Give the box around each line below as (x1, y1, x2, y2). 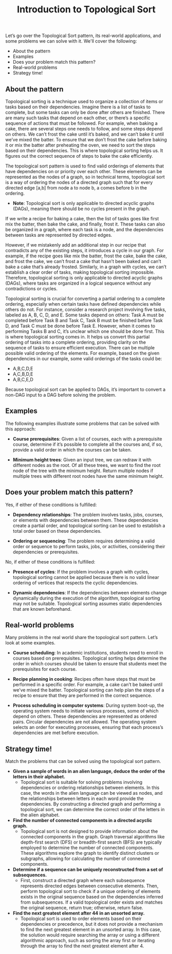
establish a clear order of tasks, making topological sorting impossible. (5, 269, 155, 275)
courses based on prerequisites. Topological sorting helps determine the (12, 655, 167, 661)
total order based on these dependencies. (12, 528, 102, 534)
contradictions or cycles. (5, 286, 58, 291)
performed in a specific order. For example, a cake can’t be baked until (12, 682, 163, 688)
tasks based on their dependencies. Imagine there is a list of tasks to (5, 104, 151, 110)
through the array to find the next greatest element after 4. (20, 943, 144, 949)
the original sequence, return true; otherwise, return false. (20, 905, 144, 911)
